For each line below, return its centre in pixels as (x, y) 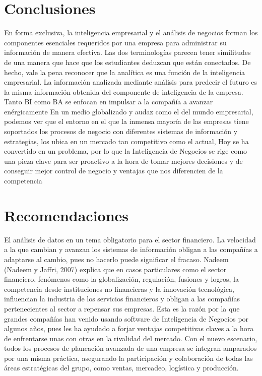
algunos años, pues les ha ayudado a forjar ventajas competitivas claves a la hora (129, 328)
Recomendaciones (67, 215)
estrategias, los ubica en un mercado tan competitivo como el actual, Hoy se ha (126, 141)
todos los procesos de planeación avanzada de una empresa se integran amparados (130, 348)
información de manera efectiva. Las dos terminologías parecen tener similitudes (127, 52)
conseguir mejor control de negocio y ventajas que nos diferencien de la (114, 171)
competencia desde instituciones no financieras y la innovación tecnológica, (119, 289)
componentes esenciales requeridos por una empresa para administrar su (115, 42)
